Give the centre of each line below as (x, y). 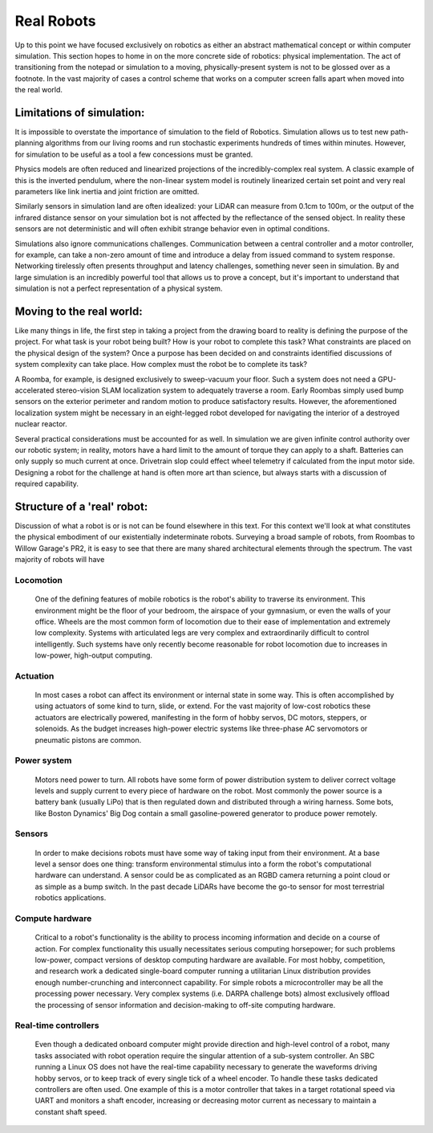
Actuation (34, 676)
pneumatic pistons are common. (88, 740)
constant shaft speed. (71, 1111)
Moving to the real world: (79, 311)
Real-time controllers (57, 1025)
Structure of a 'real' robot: (81, 506)
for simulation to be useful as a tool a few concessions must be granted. (134, 154)
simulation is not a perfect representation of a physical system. (119, 288)
